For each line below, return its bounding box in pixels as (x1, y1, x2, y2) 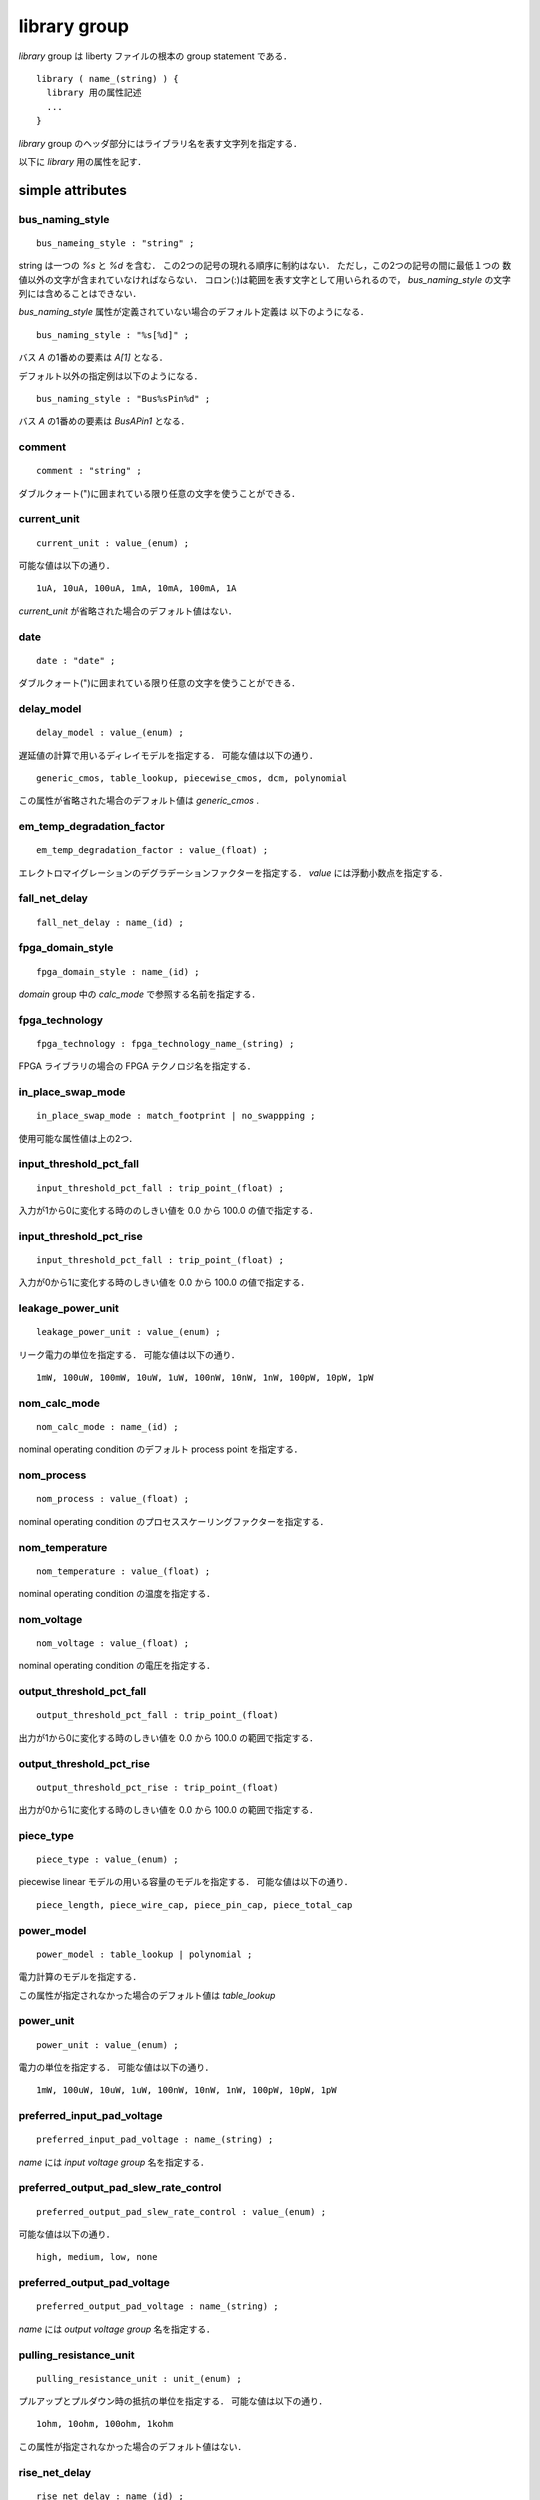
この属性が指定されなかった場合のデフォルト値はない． (18, 2440, 247, 2452)
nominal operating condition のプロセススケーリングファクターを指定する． (18, 1515, 329, 1527)
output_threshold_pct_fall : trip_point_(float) (36, 1710, 279, 1721)
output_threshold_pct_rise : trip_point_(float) (36, 1781, 279, 1793)
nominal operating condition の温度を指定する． (18, 1588, 216, 1600)
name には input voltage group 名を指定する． (18, 2156, 210, 2168)
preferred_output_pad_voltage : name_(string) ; (36, 2301, 279, 2312)
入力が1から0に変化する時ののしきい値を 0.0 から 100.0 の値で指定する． (18, 1204, 319, 1216)
